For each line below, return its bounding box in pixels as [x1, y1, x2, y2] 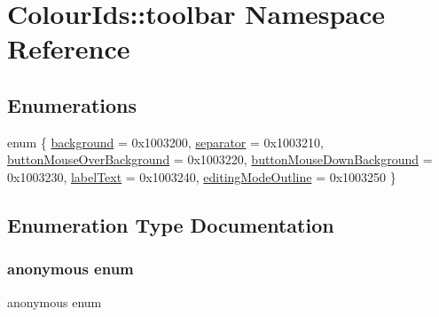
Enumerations [7, 91, 137, 118]
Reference [7, 30, 130, 67]
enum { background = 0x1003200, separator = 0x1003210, [7, 132, 324, 151]
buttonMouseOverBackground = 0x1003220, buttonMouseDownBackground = [7, 150, 433, 169]
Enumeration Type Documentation [7, 210, 334, 238]
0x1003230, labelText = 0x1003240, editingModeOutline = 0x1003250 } [7, 167, 396, 186]
